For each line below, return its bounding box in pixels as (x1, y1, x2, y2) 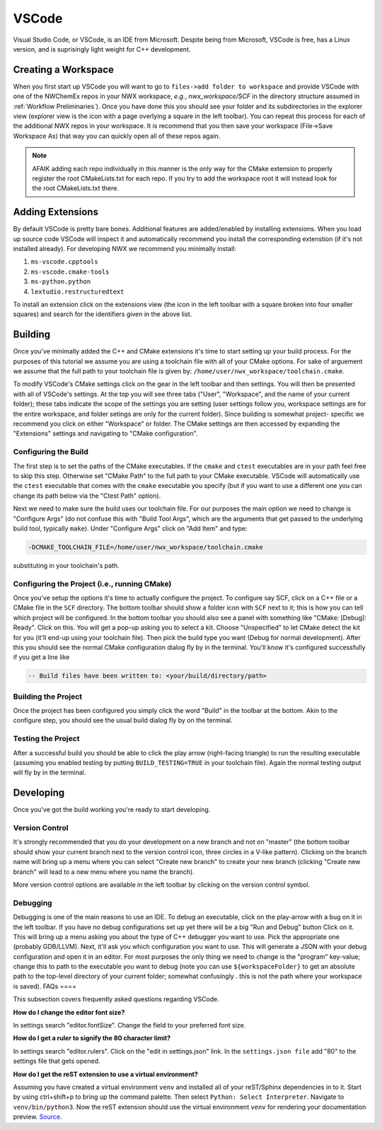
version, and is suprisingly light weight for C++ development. (13, 45, 191, 53)
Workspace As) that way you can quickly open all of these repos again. (13, 132, 221, 140)
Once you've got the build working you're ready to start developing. (13, 805, 211, 814)
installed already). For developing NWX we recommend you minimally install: (13, 245, 236, 253)
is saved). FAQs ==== (13, 982, 77, 990)
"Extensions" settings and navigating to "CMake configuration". (13, 429, 198, 438)
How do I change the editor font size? (13, 1008, 125, 1016)
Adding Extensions (13, 206, 99, 219)
